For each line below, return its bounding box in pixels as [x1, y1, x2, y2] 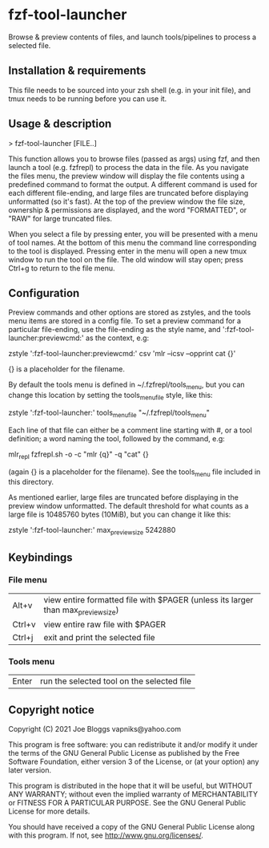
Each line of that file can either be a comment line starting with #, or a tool [8, 425, 252, 435]
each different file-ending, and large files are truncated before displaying [8, 188, 249, 197]
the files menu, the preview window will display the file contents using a [8, 171, 245, 181]
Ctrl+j [12, 632, 34, 643]
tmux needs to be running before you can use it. [8, 94, 167, 103]
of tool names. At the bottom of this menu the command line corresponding [8, 237, 257, 247]
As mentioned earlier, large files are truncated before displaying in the [8, 493, 239, 502]
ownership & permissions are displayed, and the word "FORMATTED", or [8, 205, 247, 214]
